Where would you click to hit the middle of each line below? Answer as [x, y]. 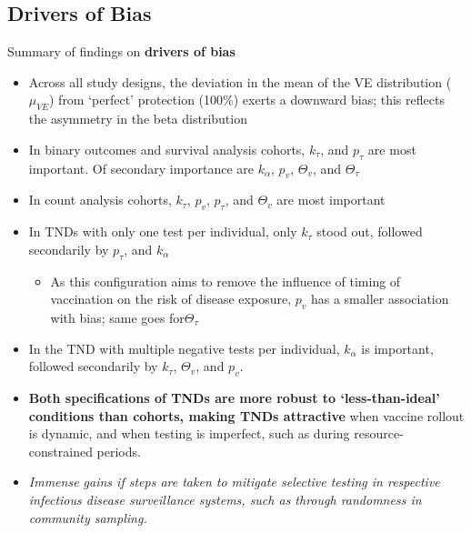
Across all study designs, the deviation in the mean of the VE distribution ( [240, 81]
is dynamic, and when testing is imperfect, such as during [189, 433]
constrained [60, 451]
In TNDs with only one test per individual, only [163, 231]
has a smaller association [380, 299]
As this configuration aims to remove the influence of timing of [225, 281]
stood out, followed [370, 231]
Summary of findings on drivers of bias [121, 51]
